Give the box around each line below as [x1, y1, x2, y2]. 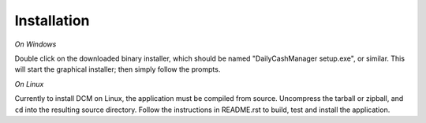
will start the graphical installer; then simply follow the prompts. [14, 65, 221, 74]
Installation [14, 12, 90, 29]
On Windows [14, 39, 57, 49]
